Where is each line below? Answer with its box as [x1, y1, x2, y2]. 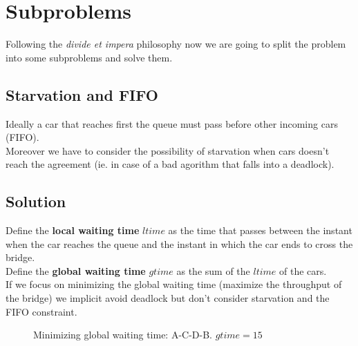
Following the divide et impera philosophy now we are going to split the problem [6, 37, 346, 51]
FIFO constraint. [6, 304, 77, 318]
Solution [6, 191, 66, 212]
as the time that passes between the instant [168, 223, 352, 238]
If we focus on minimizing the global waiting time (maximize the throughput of [6, 277, 342, 291]
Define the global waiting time [6, 263, 146, 278]
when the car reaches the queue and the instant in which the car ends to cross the [6, 236, 353, 251]
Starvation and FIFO [6, 84, 158, 105]
